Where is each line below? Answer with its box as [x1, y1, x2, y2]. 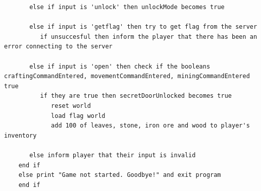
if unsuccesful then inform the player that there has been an [40, 33, 257, 40]
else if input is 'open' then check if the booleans [29, 62, 211, 70]
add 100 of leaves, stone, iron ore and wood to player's [51, 122, 250, 130]
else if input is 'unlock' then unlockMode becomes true [29, 4, 225, 11]
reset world [51, 102, 91, 109]
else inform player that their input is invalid [29, 151, 196, 159]
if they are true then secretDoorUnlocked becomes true [40, 92, 232, 100]
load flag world [51, 112, 106, 119]
